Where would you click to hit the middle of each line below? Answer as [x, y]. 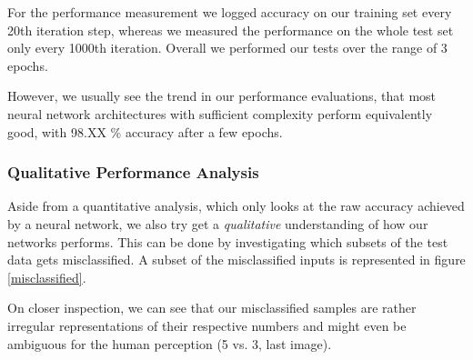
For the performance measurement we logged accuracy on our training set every [230, 12]
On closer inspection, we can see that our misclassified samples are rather [212, 308]
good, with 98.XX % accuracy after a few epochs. [145, 131]
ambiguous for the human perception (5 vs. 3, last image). [170, 343]
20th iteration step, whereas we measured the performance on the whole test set [231, 30]
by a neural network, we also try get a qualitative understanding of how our [218, 223]
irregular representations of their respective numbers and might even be [207, 325]
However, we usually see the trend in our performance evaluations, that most [222, 96]
